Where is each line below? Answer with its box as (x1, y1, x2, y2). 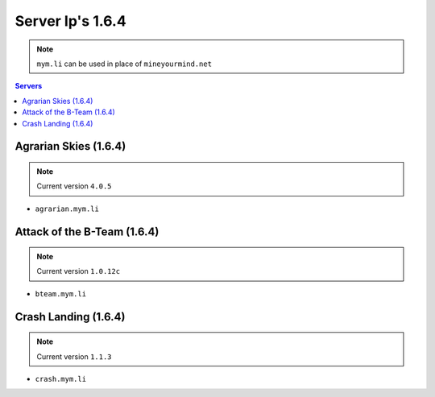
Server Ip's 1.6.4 (14, 12, 126, 30)
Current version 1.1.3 (36, 351, 112, 362)
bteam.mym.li (35, 289, 87, 298)
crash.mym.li (35, 374, 87, 384)
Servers (14, 81, 43, 91)
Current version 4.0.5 (36, 181, 112, 191)
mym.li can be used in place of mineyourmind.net (36, 59, 213, 68)
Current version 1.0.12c (36, 267, 121, 276)
